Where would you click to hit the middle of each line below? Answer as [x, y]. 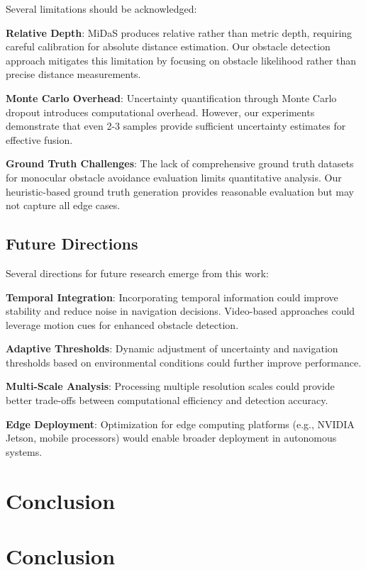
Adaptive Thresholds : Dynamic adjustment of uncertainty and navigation [172, 348]
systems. [24, 451]
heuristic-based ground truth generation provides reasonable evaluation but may [180, 191]
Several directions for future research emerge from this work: [137, 273]
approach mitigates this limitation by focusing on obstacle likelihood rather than [181, 60]
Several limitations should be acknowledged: [101, 9]
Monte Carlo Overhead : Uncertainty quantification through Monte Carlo [171, 97]
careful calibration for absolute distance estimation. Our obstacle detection [168, 46]
